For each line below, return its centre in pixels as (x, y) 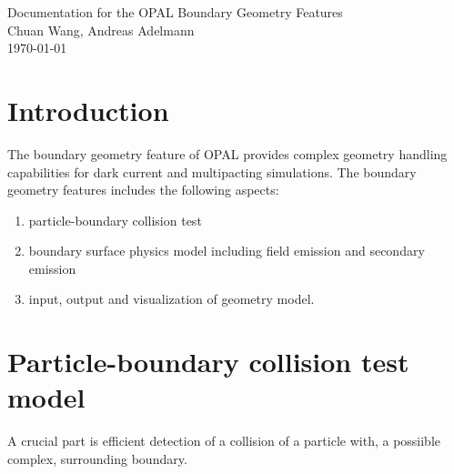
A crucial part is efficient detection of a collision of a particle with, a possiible (224, 441)
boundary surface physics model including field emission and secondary (227, 251)
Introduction (88, 110)
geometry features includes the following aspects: (143, 190)
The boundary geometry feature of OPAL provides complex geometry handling (227, 153)
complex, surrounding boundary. (97, 458)
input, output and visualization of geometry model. (172, 299)
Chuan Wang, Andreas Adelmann (101, 30)
